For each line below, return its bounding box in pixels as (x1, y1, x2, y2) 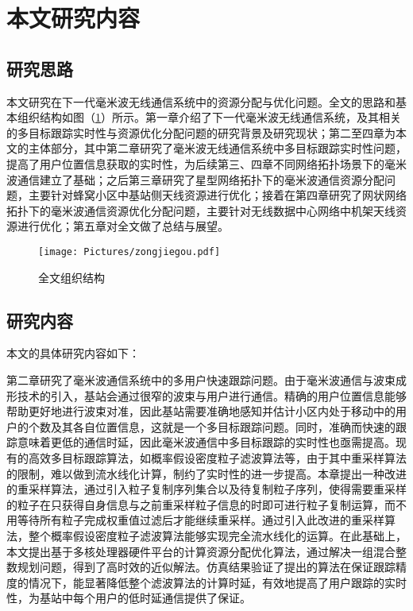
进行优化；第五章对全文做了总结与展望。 (17, 218, 229, 234)
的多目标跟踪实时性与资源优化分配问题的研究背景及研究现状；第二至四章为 (6, 124, 396, 141)
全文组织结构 (38, 269, 105, 285)
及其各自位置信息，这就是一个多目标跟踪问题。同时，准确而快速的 (50, 418, 396, 435)
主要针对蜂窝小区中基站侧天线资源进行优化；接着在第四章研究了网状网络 (28, 187, 407, 203)
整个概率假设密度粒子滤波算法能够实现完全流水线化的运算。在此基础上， (28, 527, 407, 543)
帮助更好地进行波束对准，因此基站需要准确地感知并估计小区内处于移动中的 (6, 403, 396, 420)
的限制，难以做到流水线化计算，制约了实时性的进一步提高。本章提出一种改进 (6, 465, 407, 481)
